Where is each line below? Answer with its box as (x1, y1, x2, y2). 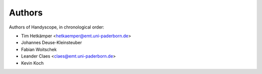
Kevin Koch (21, 60, 44, 66)
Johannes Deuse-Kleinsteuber (21, 40, 82, 45)
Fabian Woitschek (21, 46, 57, 52)
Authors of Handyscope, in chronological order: (9, 24, 104, 30)
